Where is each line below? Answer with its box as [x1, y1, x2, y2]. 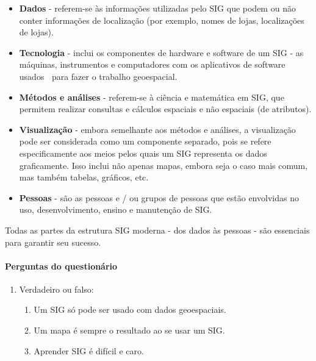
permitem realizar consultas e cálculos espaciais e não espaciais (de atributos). [19, 102, 312, 115]
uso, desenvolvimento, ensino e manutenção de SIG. [19, 203, 212, 216]
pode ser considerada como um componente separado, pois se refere [19, 135, 271, 148]
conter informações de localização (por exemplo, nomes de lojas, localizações [19, 13, 304, 26]
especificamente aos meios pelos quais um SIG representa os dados [19, 146, 267, 159]
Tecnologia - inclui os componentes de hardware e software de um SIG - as [19, 46, 304, 59]
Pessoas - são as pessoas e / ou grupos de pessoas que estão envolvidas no [19, 191, 299, 204]
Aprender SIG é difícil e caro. [34, 344, 144, 357]
